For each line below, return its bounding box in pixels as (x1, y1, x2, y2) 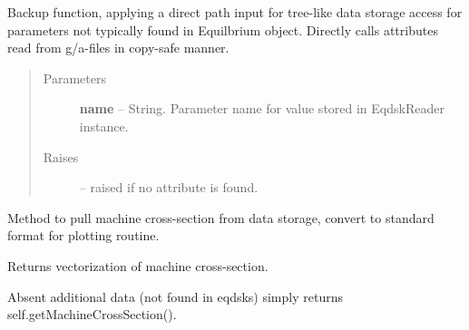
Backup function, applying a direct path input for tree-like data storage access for (7, 3, 463, 21)
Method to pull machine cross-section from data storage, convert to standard (7, 208, 435, 227)
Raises (43, 147, 79, 166)
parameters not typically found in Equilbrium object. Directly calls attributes (7, 20, 438, 39)
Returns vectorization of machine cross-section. (7, 256, 269, 275)
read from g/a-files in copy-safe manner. (7, 38, 230, 57)
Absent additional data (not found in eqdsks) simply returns (7, 286, 343, 306)
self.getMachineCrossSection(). (7, 305, 177, 324)
